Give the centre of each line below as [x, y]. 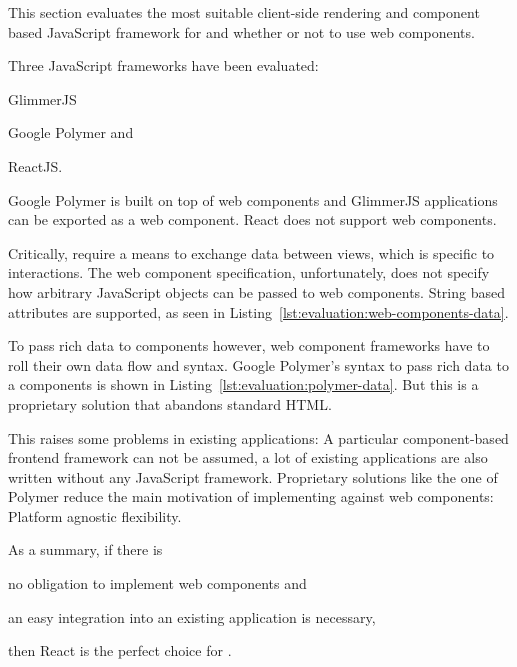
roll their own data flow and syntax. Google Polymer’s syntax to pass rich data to [258, 364]
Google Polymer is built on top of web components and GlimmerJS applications [253, 199]
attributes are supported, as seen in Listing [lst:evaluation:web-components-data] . [258, 311]
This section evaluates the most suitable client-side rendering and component [244, 12]
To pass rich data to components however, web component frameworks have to [249, 345]
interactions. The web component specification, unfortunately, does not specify [249, 272]
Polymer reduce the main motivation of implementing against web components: [251, 496]
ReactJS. [35, 165]
